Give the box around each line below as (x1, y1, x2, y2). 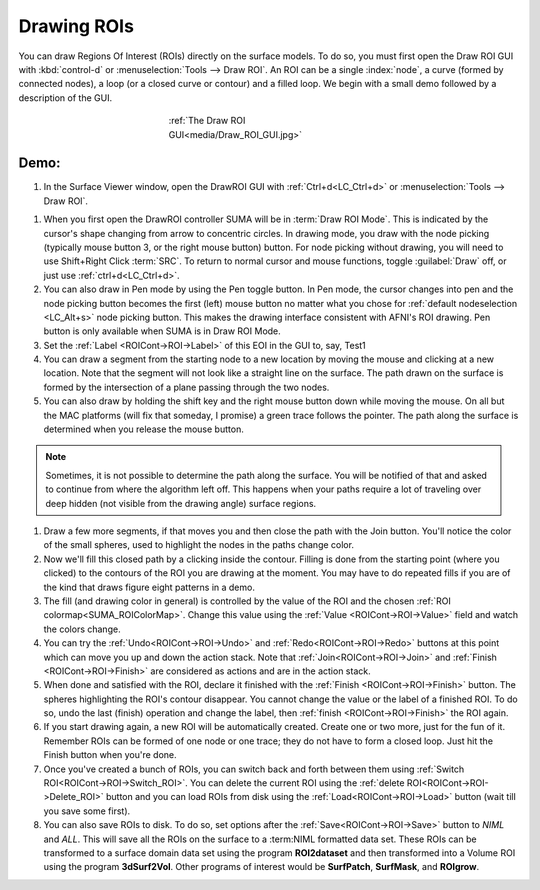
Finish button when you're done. (43, 749, 177, 761)
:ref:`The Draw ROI (168, 115, 246, 127)
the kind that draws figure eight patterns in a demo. (43, 581, 255, 593)
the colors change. (43, 623, 121, 635)
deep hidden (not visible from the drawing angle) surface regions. (45, 497, 317, 509)
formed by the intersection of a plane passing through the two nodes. (43, 381, 330, 393)
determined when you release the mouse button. (43, 423, 244, 435)
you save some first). (43, 805, 131, 817)
